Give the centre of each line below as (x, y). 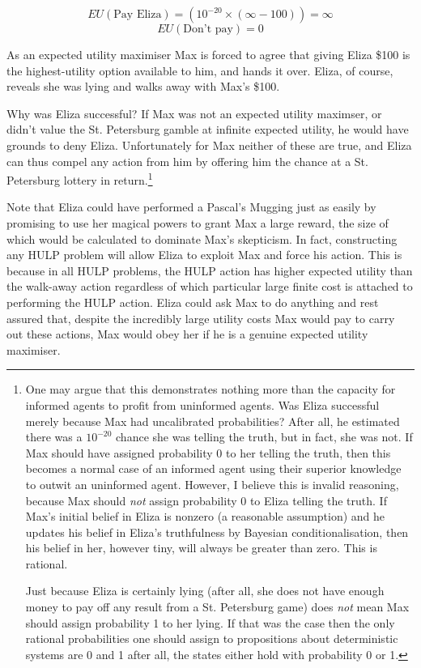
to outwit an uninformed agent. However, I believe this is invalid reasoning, (212, 484)
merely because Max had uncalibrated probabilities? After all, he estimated (213, 421)
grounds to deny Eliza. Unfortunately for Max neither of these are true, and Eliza (209, 145)
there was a (54, 437)
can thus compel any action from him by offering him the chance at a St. (187, 161)
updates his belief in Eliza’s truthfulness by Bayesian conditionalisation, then (217, 532)
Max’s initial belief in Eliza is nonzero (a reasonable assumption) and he (205, 516)
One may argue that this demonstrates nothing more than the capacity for (210, 389)
